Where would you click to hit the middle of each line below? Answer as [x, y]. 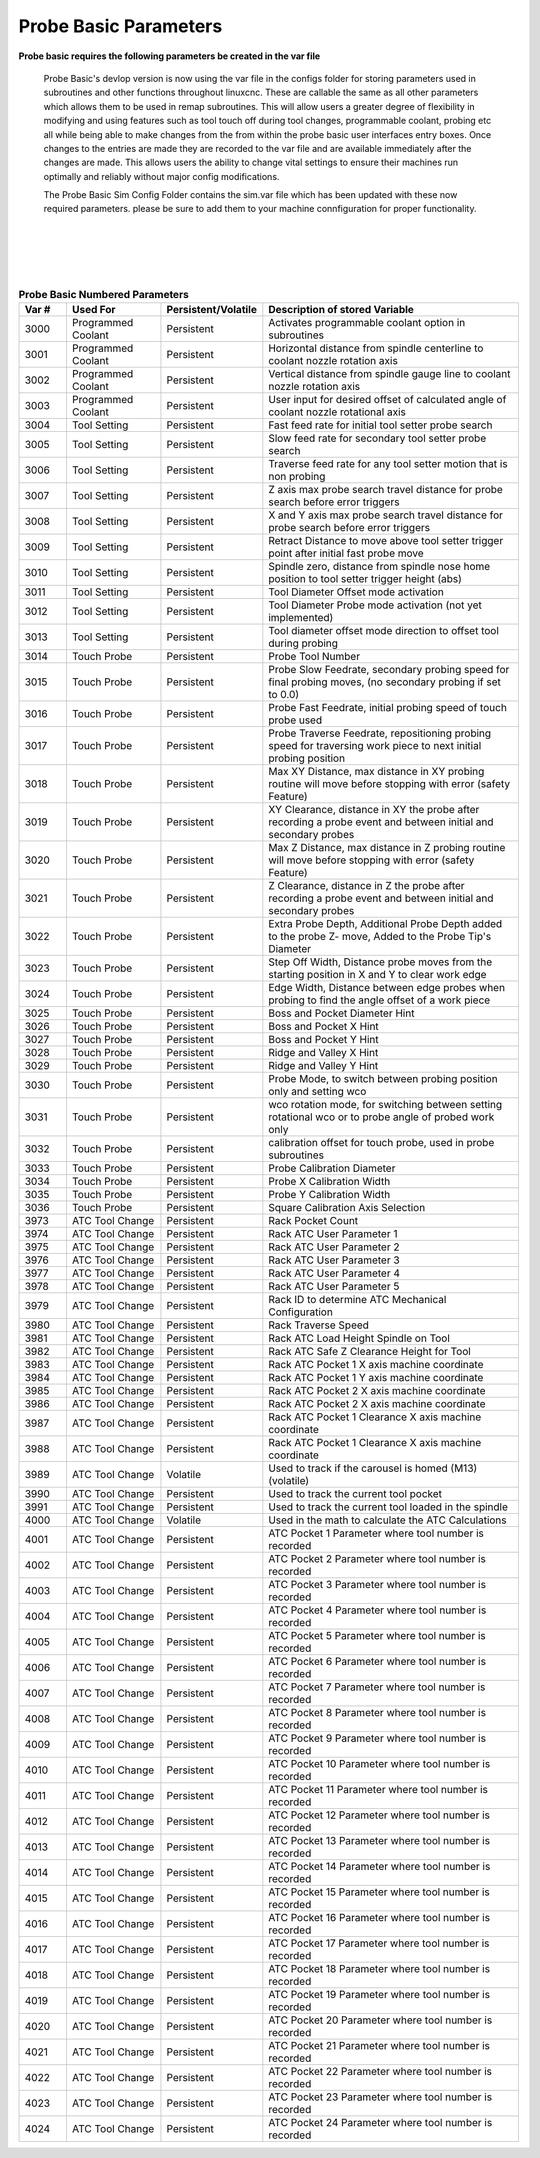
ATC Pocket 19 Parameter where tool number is [379, 1994]
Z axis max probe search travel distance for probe [386, 489]
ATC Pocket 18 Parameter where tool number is [379, 1968]
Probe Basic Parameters [120, 26]
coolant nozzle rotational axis [337, 412]
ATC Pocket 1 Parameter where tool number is [376, 1533]
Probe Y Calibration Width [329, 1194]
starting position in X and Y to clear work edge [377, 974]
